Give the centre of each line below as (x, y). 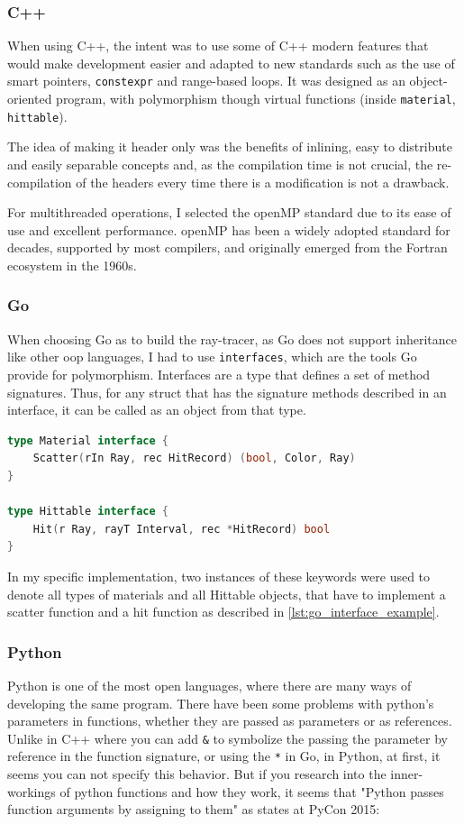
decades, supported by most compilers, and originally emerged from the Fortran (227, 247)
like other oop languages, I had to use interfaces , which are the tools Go (212, 357)
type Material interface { (88, 440)
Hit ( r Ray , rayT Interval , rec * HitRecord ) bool (182, 529)
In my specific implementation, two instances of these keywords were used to (219, 576)
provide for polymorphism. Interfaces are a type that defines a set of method (219, 374)
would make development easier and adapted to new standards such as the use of (231, 63)
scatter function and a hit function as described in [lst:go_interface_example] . (223, 612)
